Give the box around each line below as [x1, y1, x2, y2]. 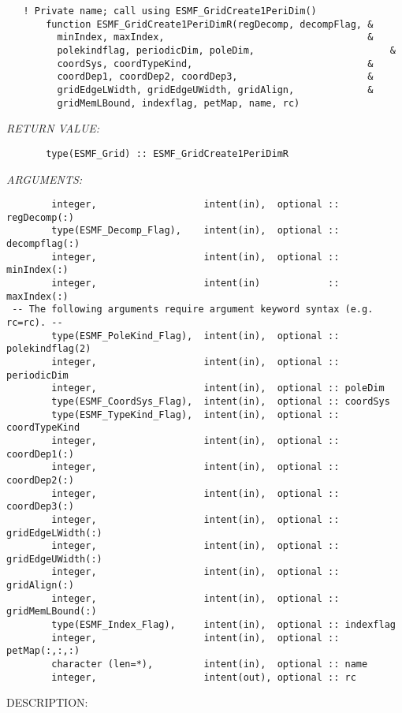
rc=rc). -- [6, 317, 63, 328]
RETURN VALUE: [6, 120, 100, 136]
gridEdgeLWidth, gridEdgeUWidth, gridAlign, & [57, 84, 374, 95]
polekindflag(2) [6, 343, 91, 355]
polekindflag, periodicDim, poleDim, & [57, 44, 396, 56]
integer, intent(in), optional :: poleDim [51, 383, 385, 394]
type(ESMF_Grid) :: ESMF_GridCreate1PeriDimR [46, 147, 288, 159]
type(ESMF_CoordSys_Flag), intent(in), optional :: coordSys [51, 395, 390, 407]
